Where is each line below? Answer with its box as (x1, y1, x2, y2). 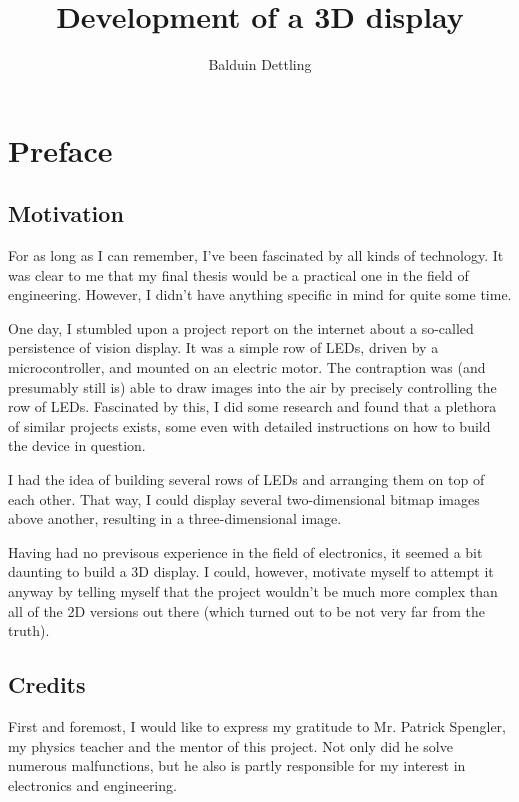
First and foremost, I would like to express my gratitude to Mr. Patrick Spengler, (8, 716, 506, 736)
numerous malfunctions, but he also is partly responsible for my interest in (8, 755, 466, 776)
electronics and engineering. (8, 774, 177, 795)
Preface (8, 129, 113, 170)
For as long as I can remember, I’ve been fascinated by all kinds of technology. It (8, 245, 504, 266)
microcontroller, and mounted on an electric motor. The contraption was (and (8, 357, 486, 378)
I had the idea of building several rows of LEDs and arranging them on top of (8, 469, 485, 490)
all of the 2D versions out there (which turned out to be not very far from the (8, 600, 485, 621)
